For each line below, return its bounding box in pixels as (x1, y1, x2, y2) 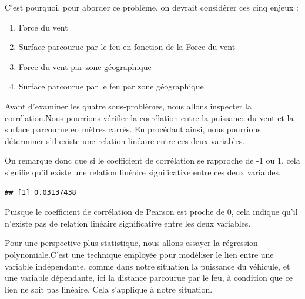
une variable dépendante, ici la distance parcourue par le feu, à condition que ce (5, 271, 293, 284)
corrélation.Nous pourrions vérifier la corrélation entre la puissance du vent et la (5, 111, 294, 124)
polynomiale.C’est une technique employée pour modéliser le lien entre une (5, 248, 274, 260)
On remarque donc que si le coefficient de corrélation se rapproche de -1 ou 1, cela (5, 154, 300, 167)
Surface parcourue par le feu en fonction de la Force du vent (18, 41, 236, 53)
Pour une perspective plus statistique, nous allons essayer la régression (5, 237, 258, 249)
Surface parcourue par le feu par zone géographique (18, 80, 204, 92)
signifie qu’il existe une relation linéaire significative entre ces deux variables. (5, 165, 281, 178)
